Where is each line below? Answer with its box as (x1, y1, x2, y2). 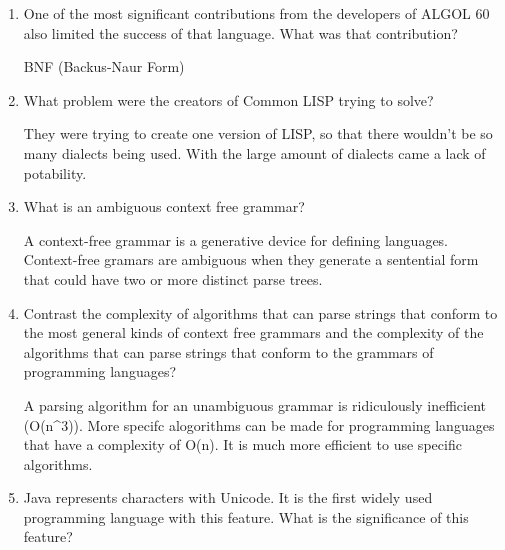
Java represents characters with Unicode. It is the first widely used (23, 487, 433, 508)
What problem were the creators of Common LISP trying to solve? (23, 89, 434, 110)
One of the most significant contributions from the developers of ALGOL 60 (23, 3, 490, 23)
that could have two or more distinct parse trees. (23, 268, 323, 289)
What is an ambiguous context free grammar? (23, 196, 305, 217)
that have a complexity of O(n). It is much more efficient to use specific (23, 434, 462, 455)
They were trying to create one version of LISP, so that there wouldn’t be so (23, 123, 493, 144)
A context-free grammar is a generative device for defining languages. (23, 229, 449, 250)
